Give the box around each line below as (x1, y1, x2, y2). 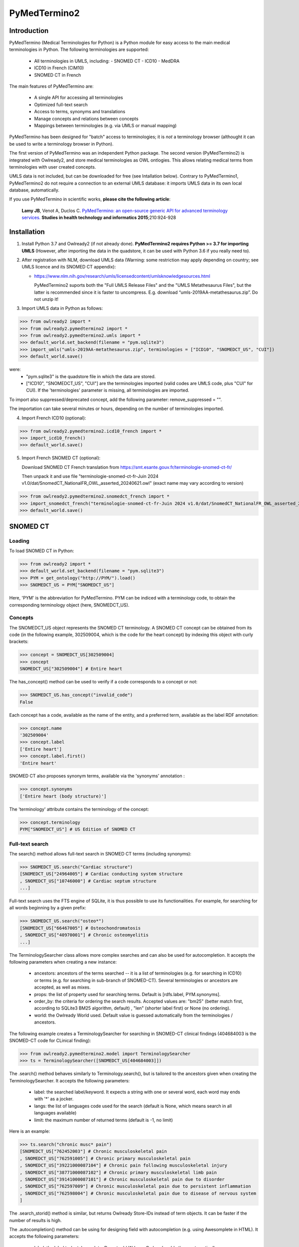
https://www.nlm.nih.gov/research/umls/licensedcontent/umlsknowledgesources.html (34, 273, 210, 279)
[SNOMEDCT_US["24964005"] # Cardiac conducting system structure (19, 871, 183, 877)
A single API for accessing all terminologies (34, 95, 123, 101)
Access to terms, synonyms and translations (34, 109, 126, 115)
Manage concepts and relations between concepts (34, 115, 139, 122)
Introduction (9, 26, 49, 35)
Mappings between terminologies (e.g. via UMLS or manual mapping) (34, 122, 177, 128)
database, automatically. (9, 187, 60, 193)
